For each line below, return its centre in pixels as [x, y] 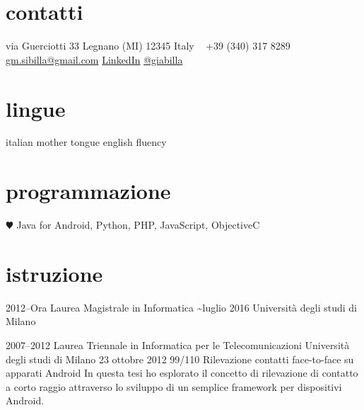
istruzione [54, 273]
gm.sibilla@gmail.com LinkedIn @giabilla [94, 59]
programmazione [88, 191]
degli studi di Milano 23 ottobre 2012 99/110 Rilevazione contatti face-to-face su [180, 359]
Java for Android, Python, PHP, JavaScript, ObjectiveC [138, 225]
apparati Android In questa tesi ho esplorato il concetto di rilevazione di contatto [182, 373]
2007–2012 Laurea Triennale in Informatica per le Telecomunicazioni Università [178, 345]
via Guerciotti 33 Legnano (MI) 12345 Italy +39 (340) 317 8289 [148, 46]
